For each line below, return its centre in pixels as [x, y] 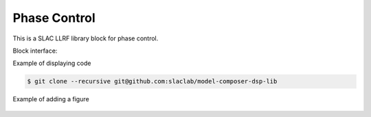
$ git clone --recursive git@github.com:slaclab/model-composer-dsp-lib [152, 81]
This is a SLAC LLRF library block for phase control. [86, 38]
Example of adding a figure [51, 99]
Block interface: [35, 51]
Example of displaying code [52, 63]
